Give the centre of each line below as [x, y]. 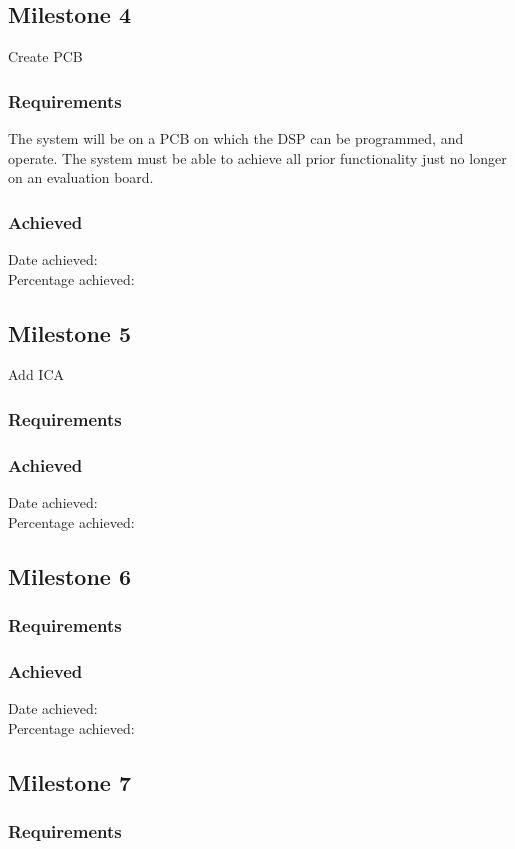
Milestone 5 [69, 332]
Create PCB [45, 56]
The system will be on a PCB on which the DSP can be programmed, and [236, 138]
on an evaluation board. [81, 177]
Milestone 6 [69, 575]
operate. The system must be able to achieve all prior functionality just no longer [257, 157]
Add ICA [36, 374]
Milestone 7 [69, 781]
